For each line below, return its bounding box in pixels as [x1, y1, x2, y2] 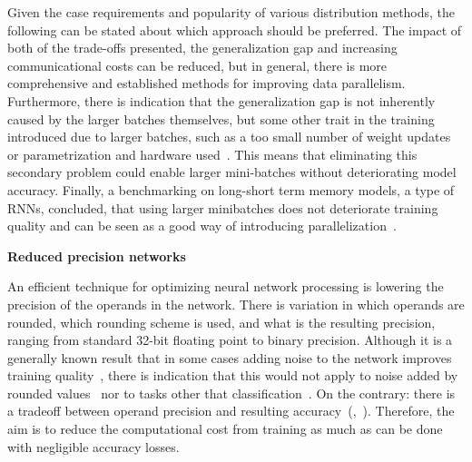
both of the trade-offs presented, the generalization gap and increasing [7, 38, 398, 57]
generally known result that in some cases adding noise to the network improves [7, 348, 452, 367]
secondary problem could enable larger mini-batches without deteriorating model [7, 162, 457, 182]
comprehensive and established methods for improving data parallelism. [7, 74, 406, 93]
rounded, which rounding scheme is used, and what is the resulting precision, [7, 312, 436, 331]
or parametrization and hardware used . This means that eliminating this [7, 144, 418, 163]
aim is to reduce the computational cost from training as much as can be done [7, 419, 443, 438]
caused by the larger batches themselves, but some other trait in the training [7, 109, 435, 128]
